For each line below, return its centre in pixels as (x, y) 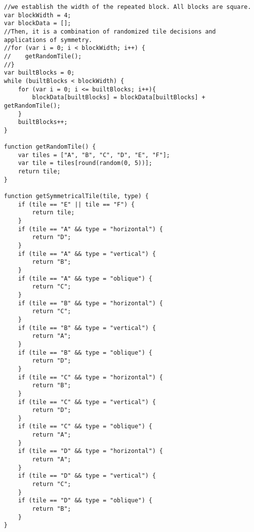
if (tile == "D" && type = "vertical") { (87, 476)
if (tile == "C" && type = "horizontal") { (91, 377)
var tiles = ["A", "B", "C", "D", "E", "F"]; (94, 155)
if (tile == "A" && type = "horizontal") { (91, 229)
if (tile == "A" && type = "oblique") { (85, 278)
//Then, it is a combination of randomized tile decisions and (110, 31)
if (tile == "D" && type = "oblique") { (85, 501)
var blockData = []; (38, 23)
